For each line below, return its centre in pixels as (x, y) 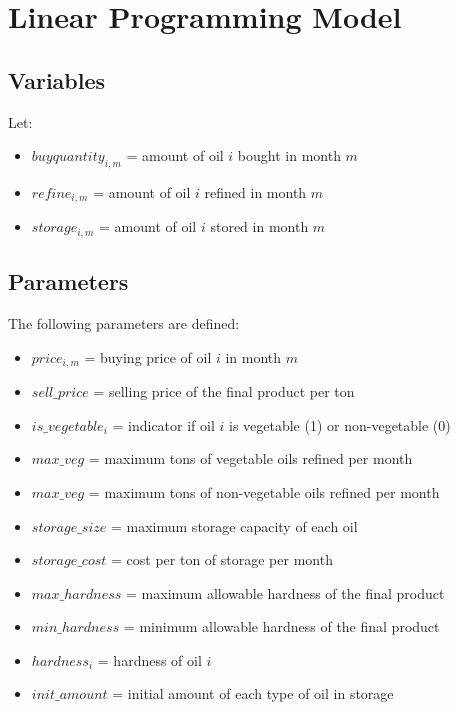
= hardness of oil (149, 659)
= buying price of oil (148, 356)
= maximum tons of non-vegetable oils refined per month (264, 491)
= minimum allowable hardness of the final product (281, 626)
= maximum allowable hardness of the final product (285, 592)
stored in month (259, 226)
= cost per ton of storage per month (222, 559)
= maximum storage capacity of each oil (234, 525)
